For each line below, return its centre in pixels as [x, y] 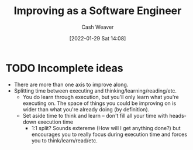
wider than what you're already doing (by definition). [86, 109]
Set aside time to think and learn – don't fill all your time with [95, 115]
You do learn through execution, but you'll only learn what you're [101, 97]
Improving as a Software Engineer [98, 11]
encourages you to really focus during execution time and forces [109, 134]
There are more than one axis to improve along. [71, 84]
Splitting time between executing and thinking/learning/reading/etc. [95, 91]
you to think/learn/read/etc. [64, 140]
